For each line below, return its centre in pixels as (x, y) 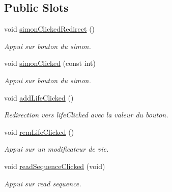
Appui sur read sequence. (43, 183)
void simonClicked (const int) (50, 63)
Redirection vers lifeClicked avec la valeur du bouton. (86, 115)
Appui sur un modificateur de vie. (56, 149)
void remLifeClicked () (39, 131)
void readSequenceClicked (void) (55, 166)
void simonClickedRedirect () (50, 29)
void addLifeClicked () (39, 97)
